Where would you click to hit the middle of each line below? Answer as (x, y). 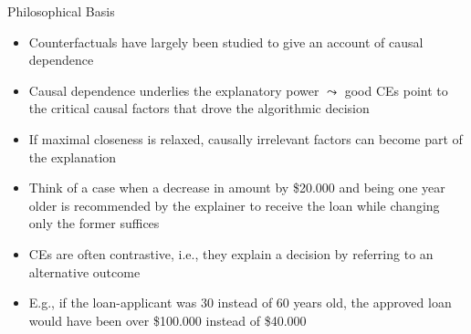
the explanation (73, 157)
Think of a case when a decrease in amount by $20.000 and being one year (237, 188)
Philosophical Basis (61, 11)
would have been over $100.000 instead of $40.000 (167, 320)
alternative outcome (84, 271)
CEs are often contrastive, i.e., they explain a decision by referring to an (231, 253)
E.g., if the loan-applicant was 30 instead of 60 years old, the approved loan (240, 303)
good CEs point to (396, 90)
